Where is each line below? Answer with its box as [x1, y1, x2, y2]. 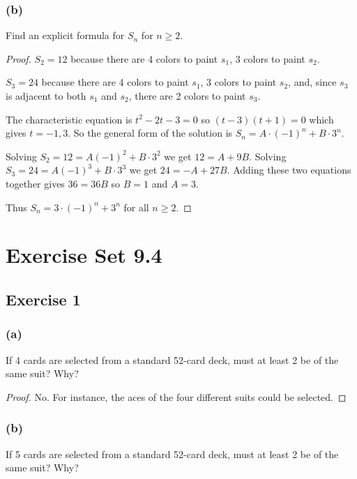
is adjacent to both [6, 89, 86, 102]
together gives [6, 176, 65, 190]
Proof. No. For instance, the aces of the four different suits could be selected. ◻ [6, 389, 347, 404]
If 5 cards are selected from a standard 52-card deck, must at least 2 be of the [6, 446, 339, 461]
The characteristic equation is [6, 112, 132, 126]
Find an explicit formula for [6, 28, 125, 43]
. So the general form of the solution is [68, 126, 233, 140]
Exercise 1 [6, 288, 81, 310]
